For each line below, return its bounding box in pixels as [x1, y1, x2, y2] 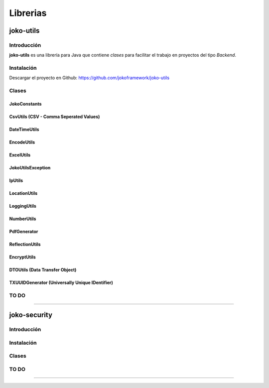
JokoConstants [9, 101, 42, 107]
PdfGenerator [9, 229, 38, 235]
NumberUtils [9, 216, 36, 222]
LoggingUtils [9, 203, 37, 209]
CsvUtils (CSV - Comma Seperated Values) [9, 114, 100, 120]
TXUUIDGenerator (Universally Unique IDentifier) [9, 279, 113, 286]
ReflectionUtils [9, 242, 41, 248]
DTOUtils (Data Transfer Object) [9, 267, 77, 273]
